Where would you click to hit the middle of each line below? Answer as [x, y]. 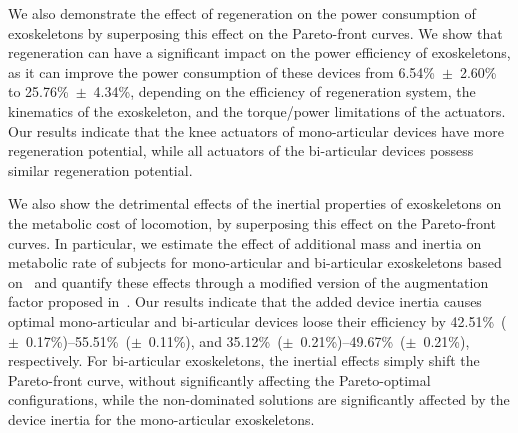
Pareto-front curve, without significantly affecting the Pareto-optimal [219, 379]
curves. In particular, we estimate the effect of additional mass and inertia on [245, 242]
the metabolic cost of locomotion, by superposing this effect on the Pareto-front [252, 222]
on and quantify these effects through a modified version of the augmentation [248, 281]
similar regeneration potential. [100, 169]
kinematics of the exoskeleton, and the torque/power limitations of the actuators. [257, 110]
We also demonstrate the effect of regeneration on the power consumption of [242, 13]
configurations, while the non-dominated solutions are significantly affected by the [259, 399]
